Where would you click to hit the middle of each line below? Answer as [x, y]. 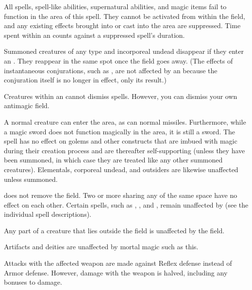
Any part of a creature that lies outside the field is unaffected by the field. [114, 230]
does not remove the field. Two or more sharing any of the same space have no [121, 195]
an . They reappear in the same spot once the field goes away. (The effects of [118, 60]
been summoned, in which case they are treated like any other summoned [113, 160]
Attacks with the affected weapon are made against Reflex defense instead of [118, 263]
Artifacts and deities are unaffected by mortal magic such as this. [101, 247]
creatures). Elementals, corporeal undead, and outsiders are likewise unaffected [121, 169]
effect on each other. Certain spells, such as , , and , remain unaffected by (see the [126, 204]
